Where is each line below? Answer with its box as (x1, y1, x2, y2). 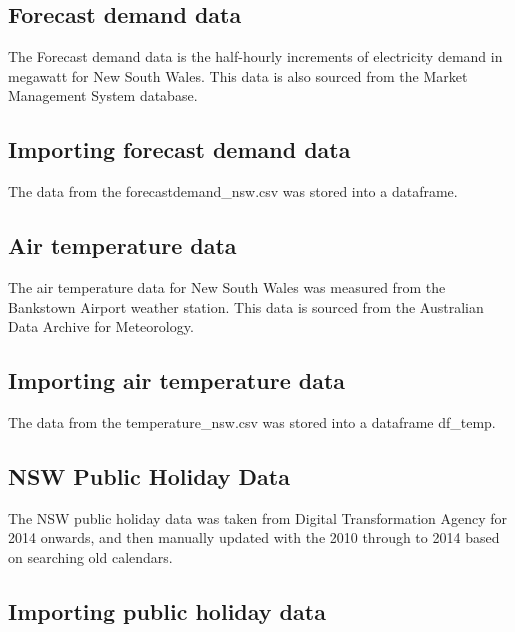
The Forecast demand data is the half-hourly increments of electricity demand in (8, 46, 503, 67)
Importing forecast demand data (8, 134, 351, 165)
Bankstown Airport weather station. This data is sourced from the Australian (8, 296, 484, 317)
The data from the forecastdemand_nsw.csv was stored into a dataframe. (8, 181, 458, 202)
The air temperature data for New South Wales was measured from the (8, 276, 446, 297)
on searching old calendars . (8, 546, 173, 567)
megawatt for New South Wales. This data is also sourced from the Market (8, 65, 468, 86)
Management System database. (8, 85, 198, 106)
